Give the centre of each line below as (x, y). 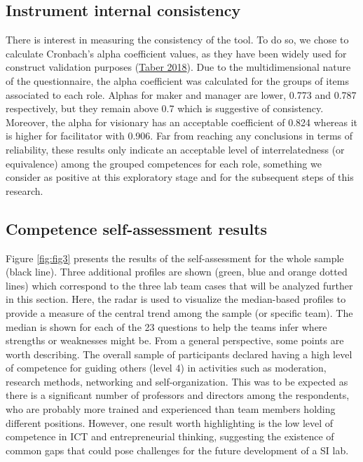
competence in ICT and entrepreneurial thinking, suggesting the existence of (170, 436)
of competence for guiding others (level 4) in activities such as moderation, (166, 368)
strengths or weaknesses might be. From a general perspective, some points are (175, 340)
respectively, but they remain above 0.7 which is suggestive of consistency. (165, 108)
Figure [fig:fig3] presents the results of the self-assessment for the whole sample (175, 258)
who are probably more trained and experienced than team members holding (171, 409)
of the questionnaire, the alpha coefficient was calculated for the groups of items (178, 80)
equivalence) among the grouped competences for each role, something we (164, 163)
